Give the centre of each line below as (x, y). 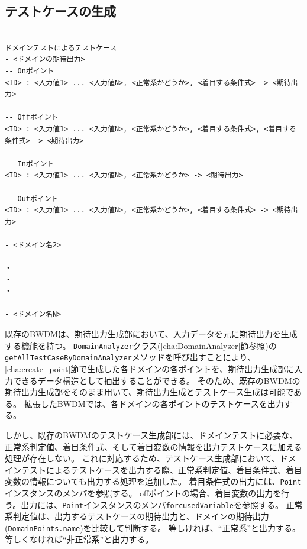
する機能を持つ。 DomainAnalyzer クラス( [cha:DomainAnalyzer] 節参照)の (141, 345)
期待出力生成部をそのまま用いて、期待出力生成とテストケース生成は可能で (149, 392)
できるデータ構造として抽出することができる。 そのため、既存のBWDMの (156, 380)
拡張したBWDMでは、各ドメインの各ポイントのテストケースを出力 (154, 403)
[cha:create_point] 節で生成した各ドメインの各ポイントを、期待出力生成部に (150, 368)
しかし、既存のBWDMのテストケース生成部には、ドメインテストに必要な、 (151, 435)
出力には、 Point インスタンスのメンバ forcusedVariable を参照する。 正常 (162, 504)
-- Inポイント (30, 164)
